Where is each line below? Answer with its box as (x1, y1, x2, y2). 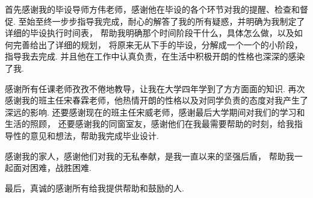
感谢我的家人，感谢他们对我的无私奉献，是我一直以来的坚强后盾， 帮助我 (5, 149, 294, 162)
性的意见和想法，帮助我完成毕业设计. (13, 129, 159, 141)
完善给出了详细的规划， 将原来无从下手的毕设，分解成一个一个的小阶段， (13, 38, 303, 51)
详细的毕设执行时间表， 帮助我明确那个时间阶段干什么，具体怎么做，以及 (5, 26, 294, 39)
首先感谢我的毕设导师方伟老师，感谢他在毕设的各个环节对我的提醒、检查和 (5, 3, 300, 15)
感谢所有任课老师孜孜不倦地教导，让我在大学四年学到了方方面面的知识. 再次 (5, 82, 305, 94)
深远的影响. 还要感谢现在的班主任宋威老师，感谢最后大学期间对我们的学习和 (5, 105, 305, 118)
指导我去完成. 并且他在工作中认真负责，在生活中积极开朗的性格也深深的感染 (5, 50, 305, 63)
